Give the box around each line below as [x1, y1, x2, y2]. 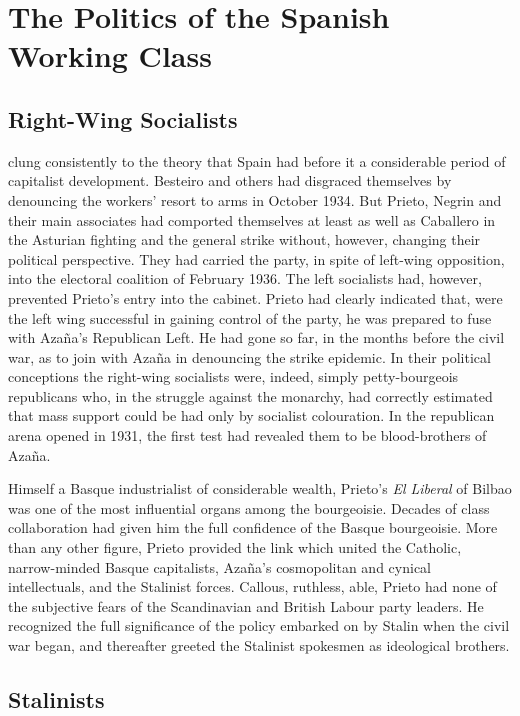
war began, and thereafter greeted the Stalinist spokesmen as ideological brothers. [8, 635, 510, 656]
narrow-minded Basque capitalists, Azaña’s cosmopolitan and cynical [8, 556, 431, 577]
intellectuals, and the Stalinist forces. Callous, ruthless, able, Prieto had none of [8, 576, 497, 597]
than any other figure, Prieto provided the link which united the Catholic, [8, 537, 462, 558]
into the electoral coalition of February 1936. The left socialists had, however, [8, 268, 482, 289]
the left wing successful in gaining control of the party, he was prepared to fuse [8, 307, 492, 328]
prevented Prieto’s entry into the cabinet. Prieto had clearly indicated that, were [8, 287, 503, 308]
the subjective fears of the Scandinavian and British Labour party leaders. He [8, 595, 484, 616]
